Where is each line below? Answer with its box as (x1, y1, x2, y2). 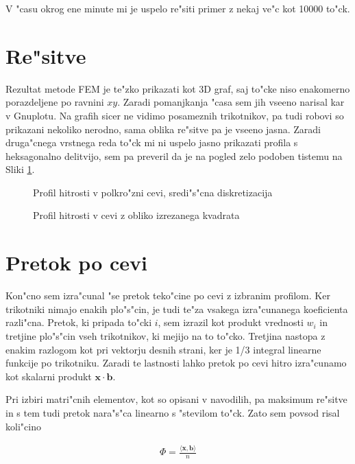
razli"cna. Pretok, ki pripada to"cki (5, 315, 152, 329)
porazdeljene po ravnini (5, 95, 104, 109)
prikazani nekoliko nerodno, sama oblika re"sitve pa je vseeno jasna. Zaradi (5, 121, 321, 136)
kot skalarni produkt (5, 369, 92, 383)
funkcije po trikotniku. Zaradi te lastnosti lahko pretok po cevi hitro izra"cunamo (5, 356, 347, 370)
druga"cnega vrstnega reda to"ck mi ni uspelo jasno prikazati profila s (5, 135, 298, 150)
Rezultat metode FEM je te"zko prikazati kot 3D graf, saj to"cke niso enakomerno (5, 81, 350, 95)
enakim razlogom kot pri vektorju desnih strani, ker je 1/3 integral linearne (5, 342, 321, 356)
